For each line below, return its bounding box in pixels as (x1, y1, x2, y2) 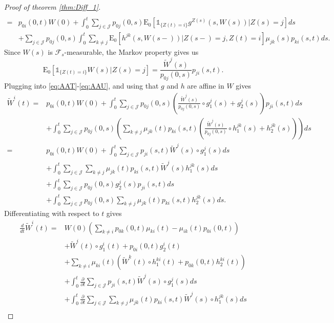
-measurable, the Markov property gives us (64, 46, 199, 57)
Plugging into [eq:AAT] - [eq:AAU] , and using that (4, 80, 159, 91)
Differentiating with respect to (4, 208, 99, 219)
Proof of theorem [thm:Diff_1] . (4, 2, 101, 12)
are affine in (187, 80, 224, 91)
